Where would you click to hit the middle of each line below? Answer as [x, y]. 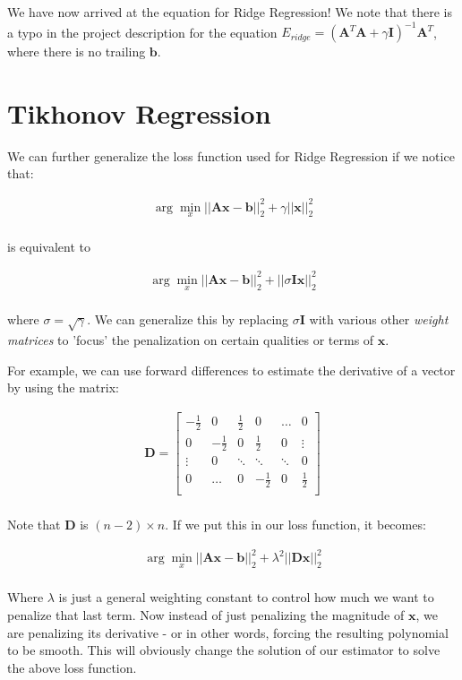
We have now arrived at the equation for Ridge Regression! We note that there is [230, 12]
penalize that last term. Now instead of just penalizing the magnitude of [206, 614]
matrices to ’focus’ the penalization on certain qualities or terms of [191, 339]
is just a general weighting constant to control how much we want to [246, 597]
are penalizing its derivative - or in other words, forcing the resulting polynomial [228, 632]
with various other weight [379, 319]
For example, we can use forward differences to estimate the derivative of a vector [231, 370]
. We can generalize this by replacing [188, 319]
